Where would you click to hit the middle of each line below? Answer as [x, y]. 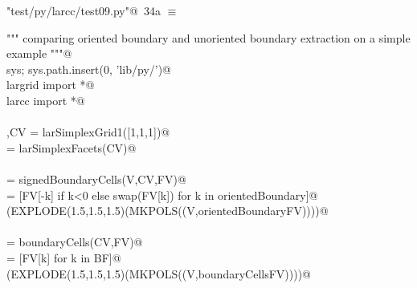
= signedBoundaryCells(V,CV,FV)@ [96, 178]
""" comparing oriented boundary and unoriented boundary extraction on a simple [208, 37]
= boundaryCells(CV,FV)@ [75, 242]
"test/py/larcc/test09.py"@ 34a [84, 10]
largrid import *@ [51, 85]
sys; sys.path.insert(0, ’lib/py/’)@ [89, 69]
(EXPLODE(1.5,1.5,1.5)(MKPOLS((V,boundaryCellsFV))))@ [159, 273]
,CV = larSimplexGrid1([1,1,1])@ [88, 132]
